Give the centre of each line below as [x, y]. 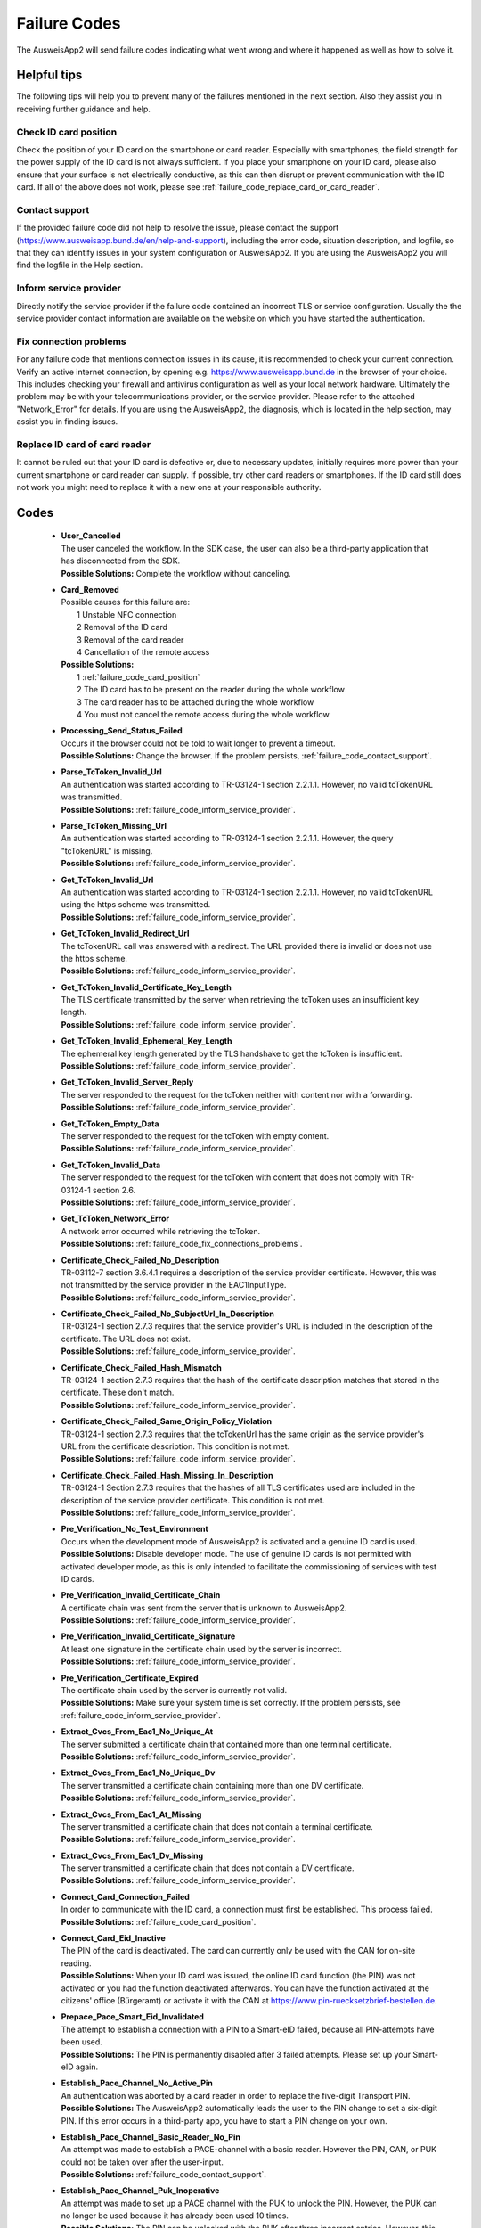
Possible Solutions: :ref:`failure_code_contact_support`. [164, 2175]
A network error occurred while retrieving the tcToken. [161, 1231]
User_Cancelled [91, 536]
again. [86, 2067]
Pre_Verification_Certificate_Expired [130, 1678]
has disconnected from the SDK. [121, 561]
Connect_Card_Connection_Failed [126, 1896]
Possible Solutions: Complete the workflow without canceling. [176, 573]
